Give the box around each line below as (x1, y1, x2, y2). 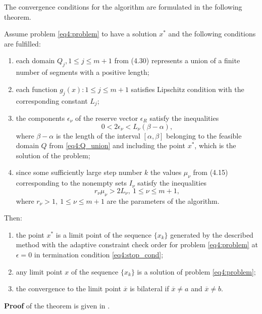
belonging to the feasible (166, 130, 242, 141)
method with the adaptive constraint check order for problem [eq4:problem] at (16, 239, 258, 250)
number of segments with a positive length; (16, 67, 149, 77)
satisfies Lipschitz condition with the (131, 83, 244, 94)
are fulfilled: (4, 38, 41, 49)
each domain (16, 55, 55, 66)
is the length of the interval (56, 130, 140, 141)
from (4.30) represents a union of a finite (114, 55, 240, 66)
